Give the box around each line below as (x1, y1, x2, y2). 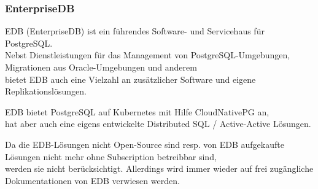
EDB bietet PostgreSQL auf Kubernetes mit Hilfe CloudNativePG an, (5, 105, 270, 118)
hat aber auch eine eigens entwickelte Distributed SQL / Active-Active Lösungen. (5, 117, 311, 130)
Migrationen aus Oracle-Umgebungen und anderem (5, 61, 197, 73)
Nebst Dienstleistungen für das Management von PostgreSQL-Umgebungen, (5, 48, 290, 61)
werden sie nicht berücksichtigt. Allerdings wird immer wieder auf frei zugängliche (5, 162, 314, 175)
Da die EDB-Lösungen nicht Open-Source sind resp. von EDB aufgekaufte (5, 137, 284, 150)
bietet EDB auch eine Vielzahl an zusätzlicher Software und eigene (5, 72, 256, 85)
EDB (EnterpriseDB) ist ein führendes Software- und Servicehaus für (5, 25, 265, 37)
